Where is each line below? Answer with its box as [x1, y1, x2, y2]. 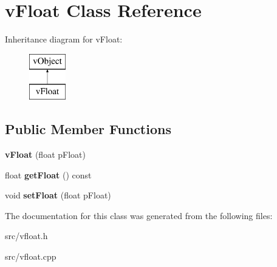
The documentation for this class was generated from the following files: [5, 209, 273, 221]
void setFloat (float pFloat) [5, 189, 111, 201]
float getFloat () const [5, 168, 92, 181]
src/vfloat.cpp [5, 250, 56, 263]
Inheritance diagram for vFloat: [5, 33, 123, 46]
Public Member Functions [5, 120, 171, 138]
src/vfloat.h [5, 229, 48, 242]
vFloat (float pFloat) [5, 148, 86, 161]
